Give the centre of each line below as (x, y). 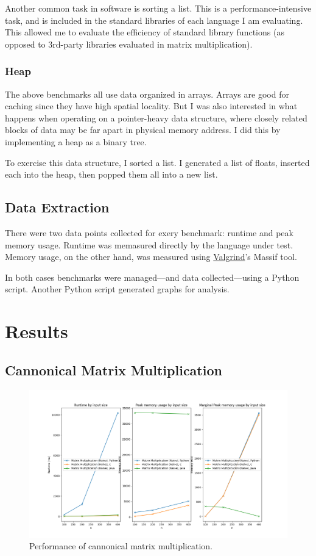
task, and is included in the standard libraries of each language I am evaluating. (154, 20)
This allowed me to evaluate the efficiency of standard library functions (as (145, 32)
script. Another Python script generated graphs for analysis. (117, 289)
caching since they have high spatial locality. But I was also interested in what (151, 106)
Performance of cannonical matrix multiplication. (121, 546)
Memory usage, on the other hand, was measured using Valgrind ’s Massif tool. (151, 257)
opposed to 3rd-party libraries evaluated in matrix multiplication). (129, 44)
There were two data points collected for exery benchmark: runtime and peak (149, 232)
